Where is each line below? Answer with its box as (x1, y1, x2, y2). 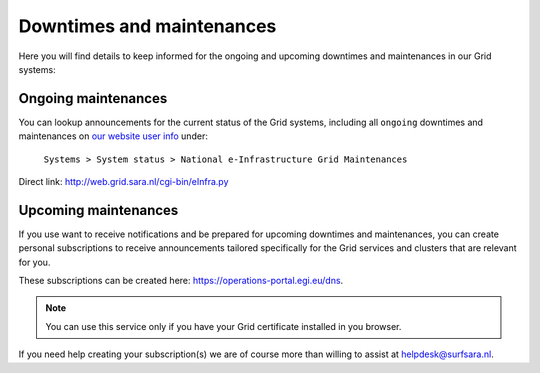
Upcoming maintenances (18, 201, 179, 219)
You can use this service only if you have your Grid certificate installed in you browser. (45, 320, 402, 332)
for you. (18, 256, 51, 268)
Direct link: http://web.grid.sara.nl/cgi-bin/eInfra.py (18, 176, 229, 188)
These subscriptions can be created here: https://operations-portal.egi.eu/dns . (18, 275, 344, 287)
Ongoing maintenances (18, 90, 168, 107)
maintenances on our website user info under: (18, 130, 209, 142)
